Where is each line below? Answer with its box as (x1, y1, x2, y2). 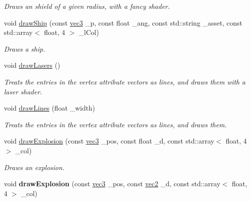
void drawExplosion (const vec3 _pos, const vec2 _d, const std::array (4, 178, 221, 189)
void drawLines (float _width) (4, 103, 95, 113)
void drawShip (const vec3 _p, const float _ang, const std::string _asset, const (4, 17, 243, 28)
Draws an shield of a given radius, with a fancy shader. (4, 1, 170, 11)
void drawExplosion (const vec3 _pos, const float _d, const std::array (4, 136, 215, 146)
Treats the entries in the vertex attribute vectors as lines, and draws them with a (4, 76, 246, 87)
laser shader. (4, 86, 42, 96)
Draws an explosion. (4, 162, 65, 172)
